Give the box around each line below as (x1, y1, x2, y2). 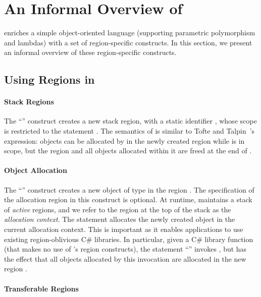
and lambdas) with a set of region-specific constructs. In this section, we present (4, 37, 252, 47)
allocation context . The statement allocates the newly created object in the (4, 214, 235, 224)
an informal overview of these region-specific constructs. (4, 47, 177, 57)
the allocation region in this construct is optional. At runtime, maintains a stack (4, 194, 252, 205)
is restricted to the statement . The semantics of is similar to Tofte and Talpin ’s (4, 126, 255, 136)
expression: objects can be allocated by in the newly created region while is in (4, 135, 245, 146)
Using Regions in (4, 72, 95, 87)
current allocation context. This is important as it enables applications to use (4, 224, 243, 234)
